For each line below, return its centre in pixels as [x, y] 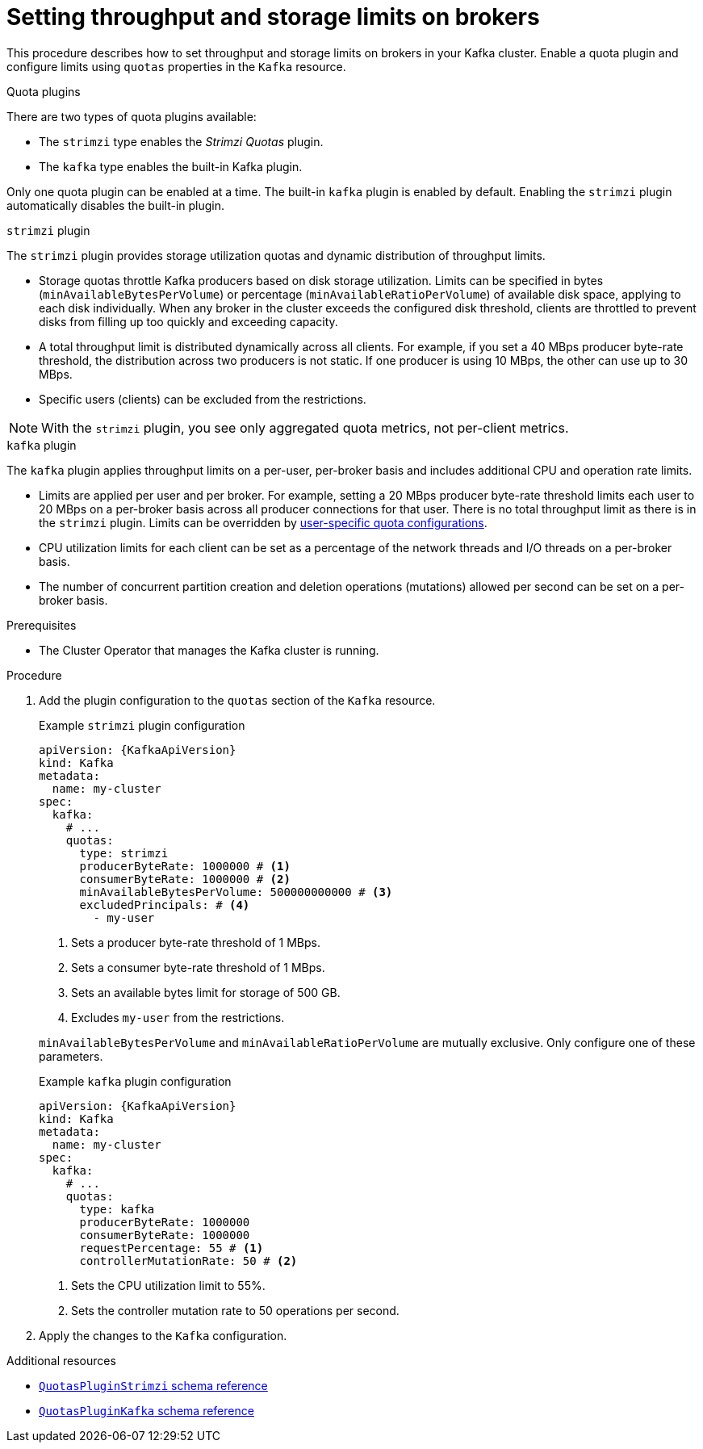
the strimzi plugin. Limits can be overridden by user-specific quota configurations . [263, 522]
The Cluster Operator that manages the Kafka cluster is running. [209, 650]
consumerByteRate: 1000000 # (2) [185, 879]
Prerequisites [42, 625]
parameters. [71, 1056]
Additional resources [61, 1360]
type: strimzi [124, 853]
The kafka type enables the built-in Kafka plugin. [171, 166]
